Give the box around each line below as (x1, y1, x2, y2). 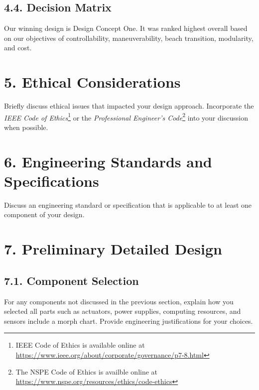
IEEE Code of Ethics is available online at (15, 340, 145, 350)
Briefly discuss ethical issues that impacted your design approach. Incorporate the (4, 101, 254, 111)
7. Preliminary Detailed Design (4, 239, 222, 259)
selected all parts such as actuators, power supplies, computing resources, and (4, 306, 241, 316)
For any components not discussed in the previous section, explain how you (4, 296, 234, 306)
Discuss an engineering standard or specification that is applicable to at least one (4, 199, 252, 210)
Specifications (4, 170, 99, 191)
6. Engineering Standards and (4, 151, 212, 171)
